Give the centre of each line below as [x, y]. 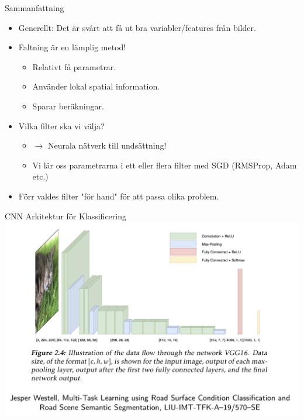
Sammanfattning [34, 8]
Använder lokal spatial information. [96, 86]
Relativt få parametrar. [74, 66]
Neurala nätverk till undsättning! [107, 145]
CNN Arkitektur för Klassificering [65, 216]
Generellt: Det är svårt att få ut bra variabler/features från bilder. [137, 27]
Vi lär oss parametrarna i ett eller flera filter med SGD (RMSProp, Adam [165, 165]
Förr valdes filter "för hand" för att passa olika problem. [119, 196]
